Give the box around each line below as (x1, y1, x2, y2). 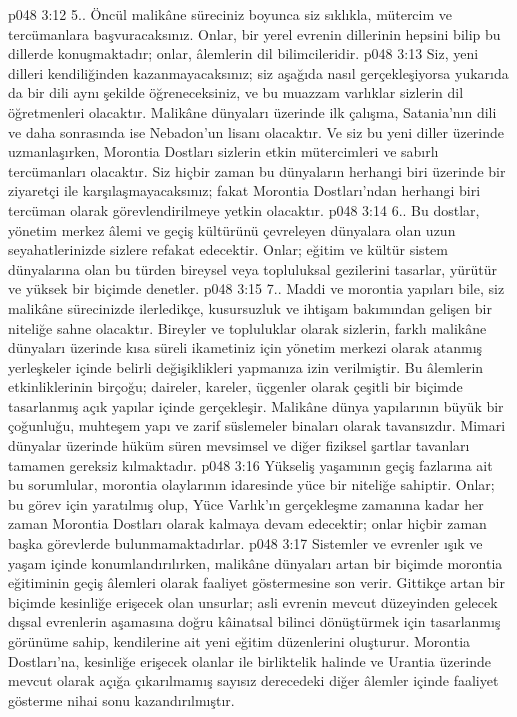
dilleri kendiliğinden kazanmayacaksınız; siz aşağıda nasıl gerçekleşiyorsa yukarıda (8, 62, 509, 83)
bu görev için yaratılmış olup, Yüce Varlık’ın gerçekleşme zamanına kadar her (8, 493, 484, 514)
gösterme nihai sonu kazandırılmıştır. (8, 689, 235, 710)
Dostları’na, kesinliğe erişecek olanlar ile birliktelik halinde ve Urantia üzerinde (8, 650, 491, 671)
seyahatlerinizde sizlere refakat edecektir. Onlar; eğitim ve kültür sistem (8, 239, 448, 260)
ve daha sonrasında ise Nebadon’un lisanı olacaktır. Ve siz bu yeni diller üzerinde (8, 121, 505, 142)
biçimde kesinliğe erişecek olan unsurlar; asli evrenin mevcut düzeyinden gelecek (8, 591, 498, 612)
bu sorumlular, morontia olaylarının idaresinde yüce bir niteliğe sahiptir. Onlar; (8, 474, 495, 495)
